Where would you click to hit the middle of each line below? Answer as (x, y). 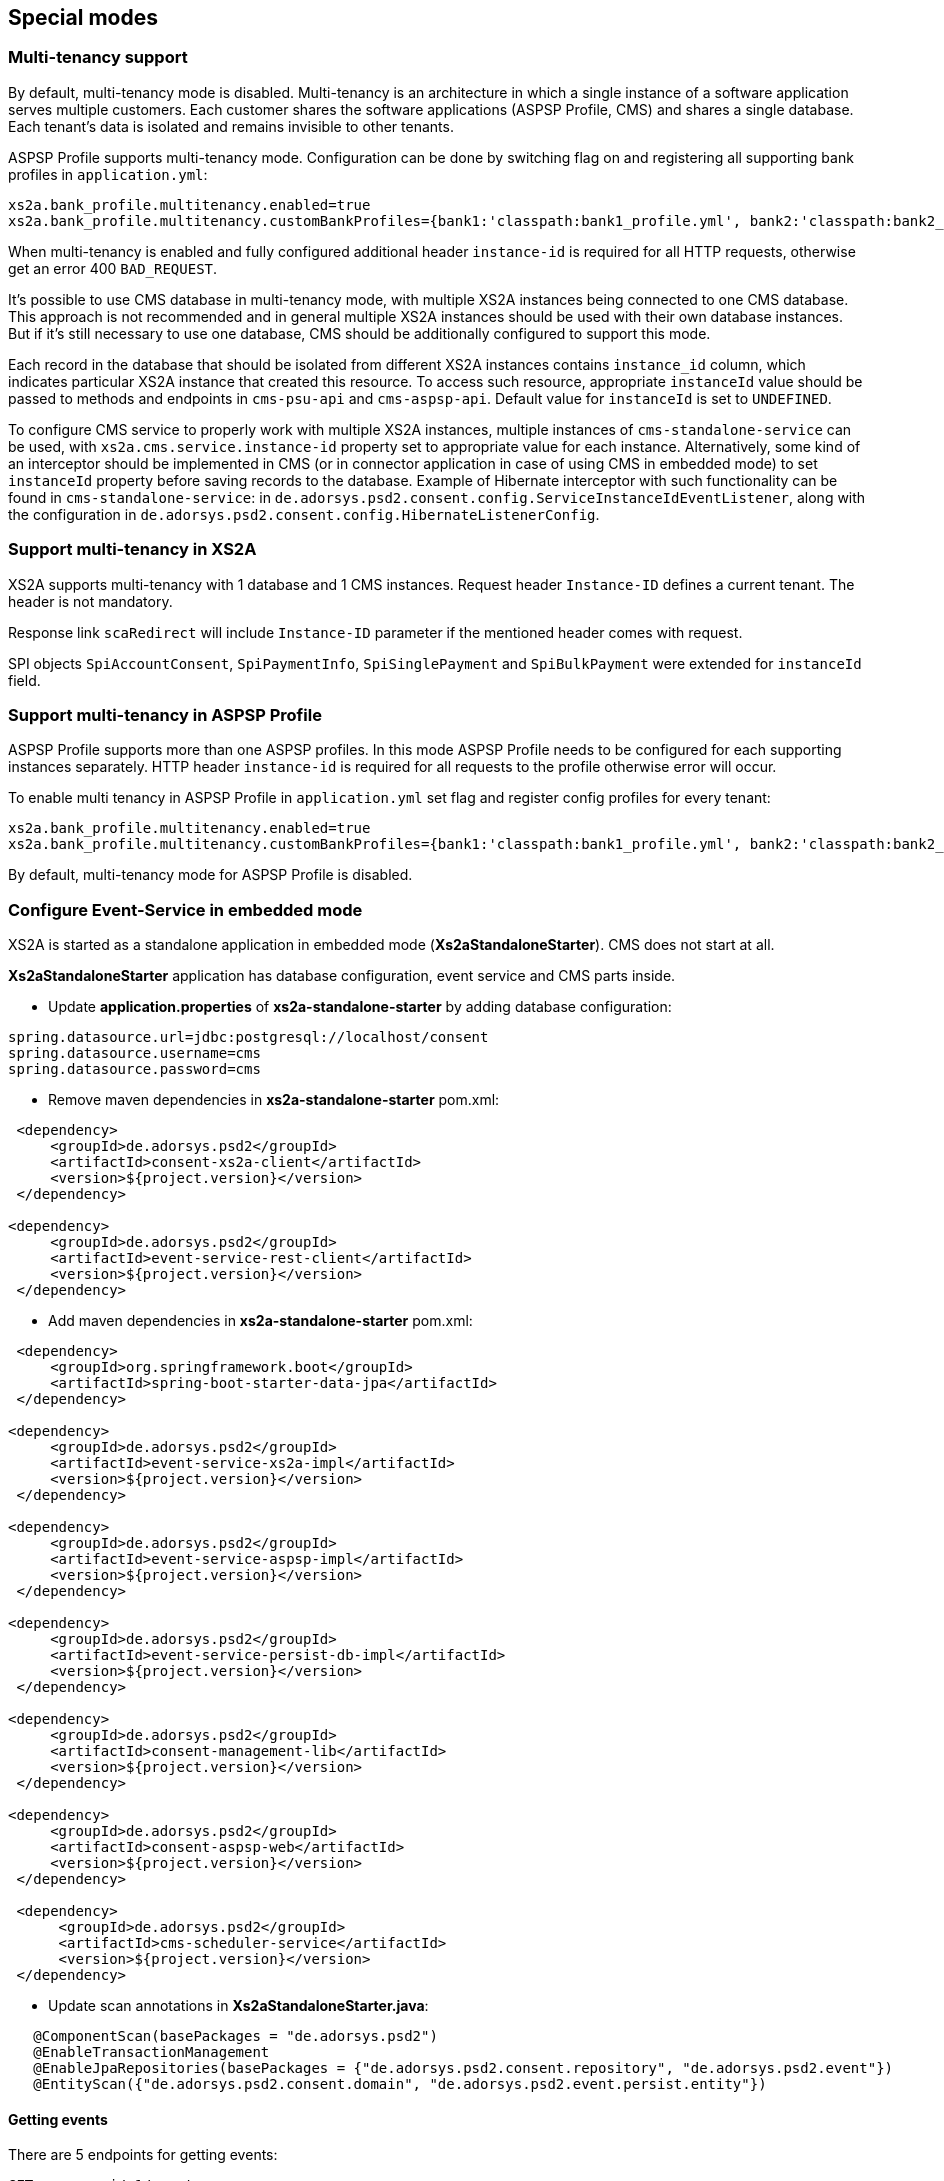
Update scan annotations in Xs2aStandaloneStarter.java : (238, 2006)
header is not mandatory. (90, 601)
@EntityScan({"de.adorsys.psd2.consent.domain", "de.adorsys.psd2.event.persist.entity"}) (400, 2084)
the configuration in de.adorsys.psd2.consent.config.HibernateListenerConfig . (304, 514)
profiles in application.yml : (108, 174)
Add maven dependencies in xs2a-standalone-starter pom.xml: (260, 1321)
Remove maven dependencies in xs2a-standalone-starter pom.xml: (274, 1100)
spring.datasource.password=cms (134, 1069)
